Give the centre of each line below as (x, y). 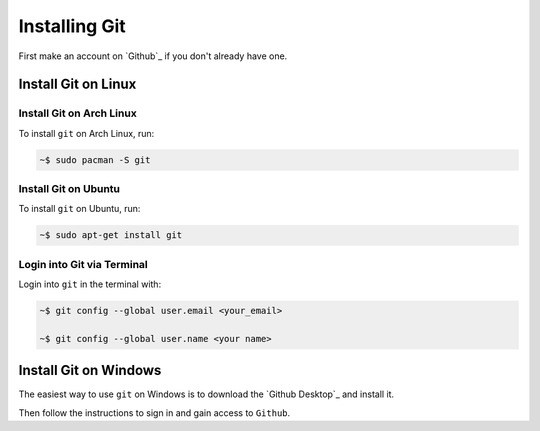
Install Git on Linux (77, 84)
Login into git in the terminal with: (90, 284)
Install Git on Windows (90, 370)
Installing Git (72, 26)
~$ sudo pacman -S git (95, 159)
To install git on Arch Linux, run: (86, 133)
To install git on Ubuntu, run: (79, 209)
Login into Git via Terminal (83, 264)
